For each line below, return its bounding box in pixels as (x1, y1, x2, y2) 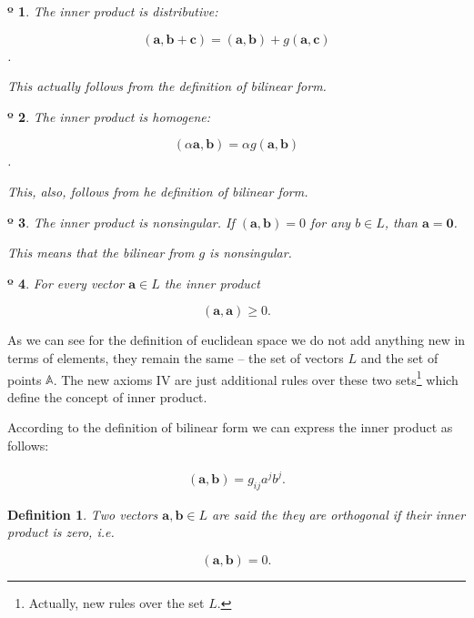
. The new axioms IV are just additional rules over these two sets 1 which (53, 367, 459, 389)
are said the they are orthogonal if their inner (211, 504, 466, 523)
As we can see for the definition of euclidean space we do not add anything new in (7, 330, 466, 350)
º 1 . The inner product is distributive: (7, 2, 218, 20)
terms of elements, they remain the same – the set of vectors (7, 348, 344, 367)
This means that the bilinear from (7, 243, 195, 262)
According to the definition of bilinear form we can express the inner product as (7, 418, 453, 437)
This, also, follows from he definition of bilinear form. (7, 181, 308, 200)
